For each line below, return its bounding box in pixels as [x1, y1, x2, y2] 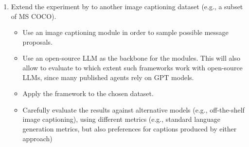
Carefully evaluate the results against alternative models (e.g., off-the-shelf [22, 104, 245, 114]
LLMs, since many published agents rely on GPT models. [22, 72, 194, 82]
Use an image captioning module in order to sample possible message [22, 27, 229, 37]
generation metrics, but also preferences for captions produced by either [22, 123, 237, 133]
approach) [22, 133, 53, 143]
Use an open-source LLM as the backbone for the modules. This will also [22, 53, 240, 63]
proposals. [22, 36, 53, 47]
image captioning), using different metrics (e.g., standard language [22, 114, 220, 124]
